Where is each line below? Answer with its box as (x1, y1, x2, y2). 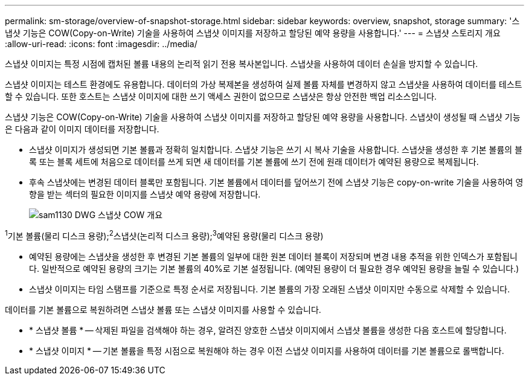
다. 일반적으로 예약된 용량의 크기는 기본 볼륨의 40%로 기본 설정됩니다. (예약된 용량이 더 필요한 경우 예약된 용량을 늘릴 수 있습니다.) (29, 263, 519, 274)
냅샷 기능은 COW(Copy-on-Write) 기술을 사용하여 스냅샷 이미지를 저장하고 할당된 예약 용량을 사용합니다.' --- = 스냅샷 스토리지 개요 (5, 28, 501, 38)
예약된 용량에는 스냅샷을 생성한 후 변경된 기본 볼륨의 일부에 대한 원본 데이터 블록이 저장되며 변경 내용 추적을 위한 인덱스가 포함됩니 (29, 251, 518, 262)
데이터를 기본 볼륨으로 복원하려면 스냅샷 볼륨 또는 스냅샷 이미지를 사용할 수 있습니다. (5, 304, 321, 315)
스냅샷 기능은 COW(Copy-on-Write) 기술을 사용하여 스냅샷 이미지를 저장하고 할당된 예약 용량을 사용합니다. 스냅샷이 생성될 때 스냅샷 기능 (5, 112, 521, 122)
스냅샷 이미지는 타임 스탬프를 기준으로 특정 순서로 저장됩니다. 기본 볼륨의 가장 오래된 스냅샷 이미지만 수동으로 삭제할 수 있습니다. (29, 283, 510, 294)
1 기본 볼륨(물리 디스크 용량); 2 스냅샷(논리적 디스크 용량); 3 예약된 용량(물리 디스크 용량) (5, 229, 324, 241)
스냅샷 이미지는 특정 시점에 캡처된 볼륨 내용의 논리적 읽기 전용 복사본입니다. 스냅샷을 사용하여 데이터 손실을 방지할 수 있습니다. (5, 59, 478, 69)
